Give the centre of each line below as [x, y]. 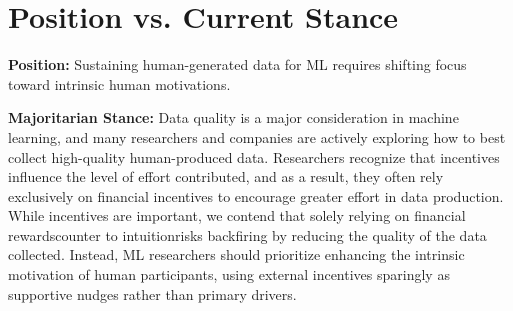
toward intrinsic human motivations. [119, 83]
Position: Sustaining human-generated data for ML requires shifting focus [237, 64]
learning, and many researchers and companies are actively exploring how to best [257, 136]
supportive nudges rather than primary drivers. [152, 293]
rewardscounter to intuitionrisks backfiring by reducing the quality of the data [247, 234]
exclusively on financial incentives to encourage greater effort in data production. [256, 195]
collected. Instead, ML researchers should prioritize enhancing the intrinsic [236, 254]
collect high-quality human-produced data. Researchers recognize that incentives [254, 156]
